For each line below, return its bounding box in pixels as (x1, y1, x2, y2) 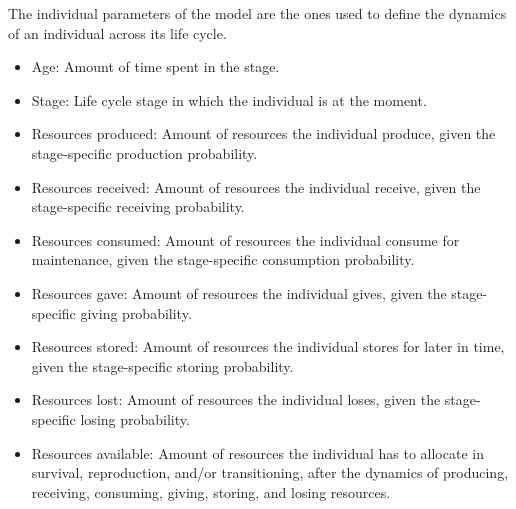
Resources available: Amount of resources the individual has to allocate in (31, 442, 484, 463)
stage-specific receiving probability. (31, 196, 245, 217)
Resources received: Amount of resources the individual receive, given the (31, 176, 481, 197)
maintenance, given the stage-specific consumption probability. (31, 249, 415, 270)
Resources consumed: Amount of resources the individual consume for (31, 229, 460, 250)
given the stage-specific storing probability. (31, 355, 294, 376)
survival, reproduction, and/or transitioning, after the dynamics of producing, (31, 462, 509, 483)
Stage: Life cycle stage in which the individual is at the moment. (31, 89, 427, 110)
